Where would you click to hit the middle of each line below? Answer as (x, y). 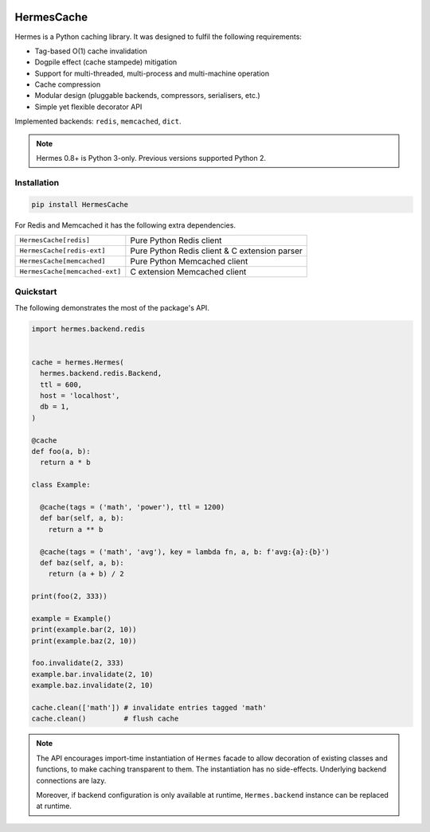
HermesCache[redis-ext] (63, 251)
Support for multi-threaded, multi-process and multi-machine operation (152, 73)
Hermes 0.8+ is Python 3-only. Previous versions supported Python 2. (151, 158)
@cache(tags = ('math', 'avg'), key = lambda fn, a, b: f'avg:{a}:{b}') (185, 552)
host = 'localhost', (80, 396)
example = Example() (71, 618)
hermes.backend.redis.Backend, (101, 373)
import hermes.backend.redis (88, 329)
